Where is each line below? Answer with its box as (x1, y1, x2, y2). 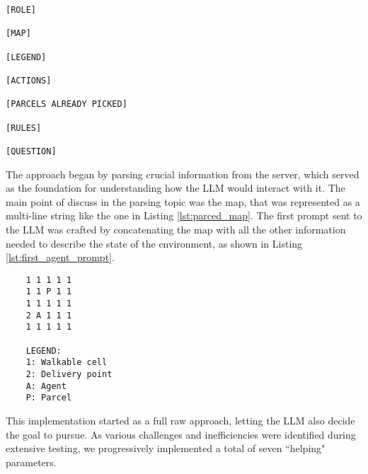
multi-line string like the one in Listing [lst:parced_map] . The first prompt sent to (6, 208, 362, 223)
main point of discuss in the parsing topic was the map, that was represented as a (6, 194, 360, 209)
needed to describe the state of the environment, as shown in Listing (6, 236, 303, 250)
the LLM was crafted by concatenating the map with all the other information (6, 221, 346, 236)
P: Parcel (25, 393, 72, 403)
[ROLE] (6, 5, 36, 15)
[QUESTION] (6, 146, 57, 156)
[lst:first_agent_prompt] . (6, 250, 115, 265)
